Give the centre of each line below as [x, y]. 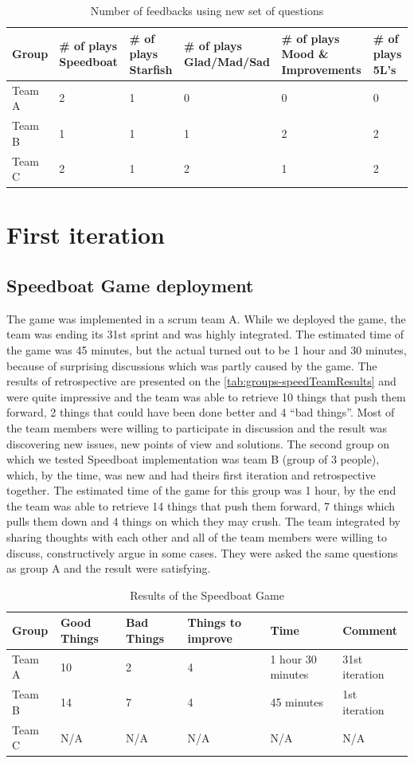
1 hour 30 [293, 658]
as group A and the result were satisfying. [109, 568]
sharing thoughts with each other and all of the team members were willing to [197, 537]
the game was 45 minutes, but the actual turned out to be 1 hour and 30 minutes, [207, 349]
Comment [370, 630]
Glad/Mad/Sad [227, 61]
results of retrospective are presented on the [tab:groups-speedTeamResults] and [201, 381]
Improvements [321, 69]
